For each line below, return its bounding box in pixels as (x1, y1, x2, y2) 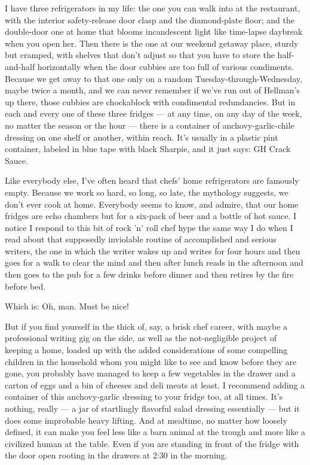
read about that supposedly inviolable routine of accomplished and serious (5, 233, 277, 245)
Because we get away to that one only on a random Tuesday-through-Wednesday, (5, 72, 302, 84)
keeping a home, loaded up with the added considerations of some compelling (5, 344, 288, 356)
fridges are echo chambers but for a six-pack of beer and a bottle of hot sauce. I (5, 209, 297, 222)
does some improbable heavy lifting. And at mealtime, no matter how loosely (5, 414, 287, 426)
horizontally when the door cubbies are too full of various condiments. (37, 60, 294, 72)
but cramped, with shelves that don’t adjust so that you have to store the (5, 48, 275, 61)
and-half (5, 60, 35, 72)
